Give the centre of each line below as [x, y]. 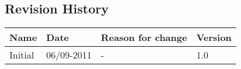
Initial [22, 55]
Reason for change [144, 37]
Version [214, 37]
